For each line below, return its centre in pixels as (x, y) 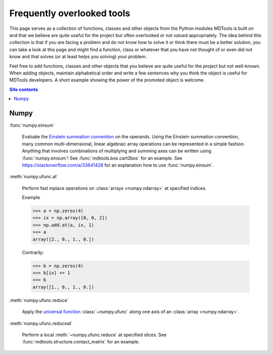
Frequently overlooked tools (70, 13)
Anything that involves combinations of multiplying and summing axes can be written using (117, 151)
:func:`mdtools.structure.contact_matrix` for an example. (81, 342)
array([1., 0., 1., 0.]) (63, 287)
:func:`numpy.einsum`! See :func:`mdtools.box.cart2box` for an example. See (102, 158)
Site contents (24, 89)
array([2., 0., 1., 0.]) (63, 239)
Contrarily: (33, 252)
